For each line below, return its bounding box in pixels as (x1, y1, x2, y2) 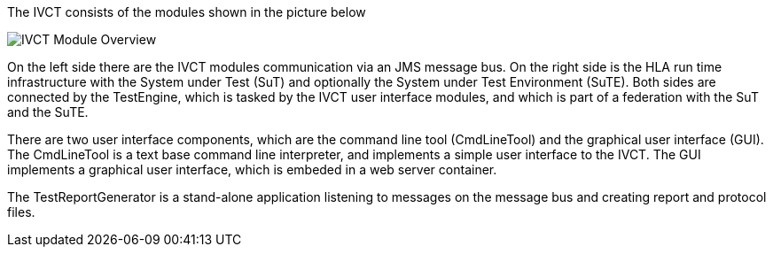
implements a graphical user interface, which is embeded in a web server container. (7, 162, 497, 177)
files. (7, 204, 35, 219)
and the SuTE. (7, 104, 89, 119)
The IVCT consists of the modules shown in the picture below (7, 4, 366, 19)
